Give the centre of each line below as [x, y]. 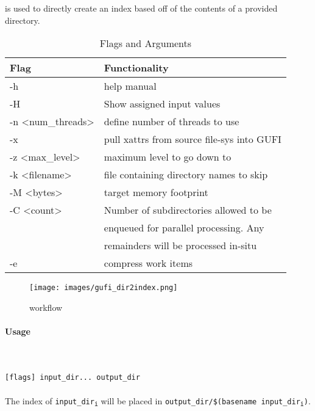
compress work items [148, 263]
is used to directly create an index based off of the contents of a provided [141, 8]
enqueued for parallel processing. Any [184, 228]
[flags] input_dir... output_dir [73, 378]
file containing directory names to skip [186, 175]
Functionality [136, 68]
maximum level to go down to [168, 157]
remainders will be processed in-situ [180, 246]
